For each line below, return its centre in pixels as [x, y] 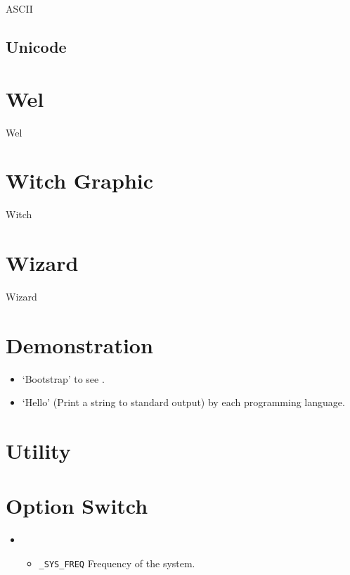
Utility [38, 451]
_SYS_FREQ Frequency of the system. [117, 563]
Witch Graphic [80, 181]
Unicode [36, 46]
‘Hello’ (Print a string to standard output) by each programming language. [183, 402]
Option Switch [77, 506]
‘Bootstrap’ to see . [63, 378]
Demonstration [79, 345]
